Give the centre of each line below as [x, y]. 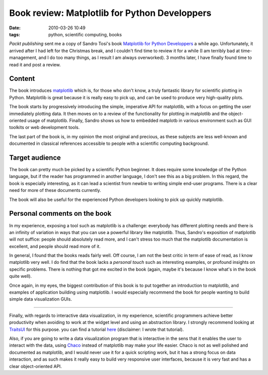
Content [22, 79]
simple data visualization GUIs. [40, 299]
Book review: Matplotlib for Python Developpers [110, 13]
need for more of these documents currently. [55, 190]
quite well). [21, 276]
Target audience [35, 157]
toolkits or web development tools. [44, 127]
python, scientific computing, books [85, 34]
